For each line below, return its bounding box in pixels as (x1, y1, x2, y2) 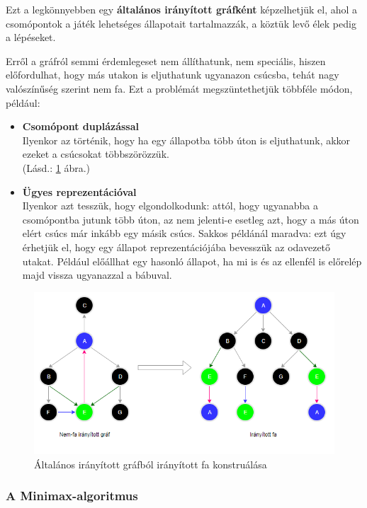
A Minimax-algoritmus (6, 487, 138, 504)
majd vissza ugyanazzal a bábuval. (22, 267, 172, 282)
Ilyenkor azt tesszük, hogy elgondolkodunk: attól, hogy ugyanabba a (22, 198, 318, 213)
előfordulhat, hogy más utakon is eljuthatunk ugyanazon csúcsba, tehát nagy (6, 67, 339, 82)
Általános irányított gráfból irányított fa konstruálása (34, 456, 267, 471)
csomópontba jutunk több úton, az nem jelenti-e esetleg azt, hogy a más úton (22, 212, 359, 226)
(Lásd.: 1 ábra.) (22, 160, 91, 175)
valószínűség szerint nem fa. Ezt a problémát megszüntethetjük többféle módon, (6, 81, 353, 96)
